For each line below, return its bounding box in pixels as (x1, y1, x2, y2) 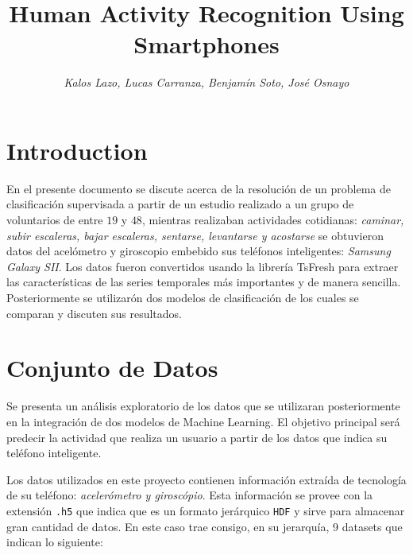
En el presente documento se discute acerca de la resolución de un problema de (6, 180, 391, 196)
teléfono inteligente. (6, 444, 102, 461)
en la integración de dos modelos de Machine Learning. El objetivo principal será (6, 413, 400, 429)
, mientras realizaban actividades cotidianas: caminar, (141, 212, 404, 228)
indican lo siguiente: (6, 534, 103, 550)
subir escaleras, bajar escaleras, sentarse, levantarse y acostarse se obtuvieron (6, 227, 384, 243)
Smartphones (133, 28, 280, 60)
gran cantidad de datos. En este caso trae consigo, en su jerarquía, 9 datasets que (6, 518, 403, 534)
